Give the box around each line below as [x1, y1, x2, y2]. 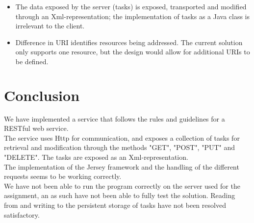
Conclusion [4, 85, 80, 105]
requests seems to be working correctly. [4, 171, 122, 181]
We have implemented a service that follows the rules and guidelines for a [4, 113, 225, 124]
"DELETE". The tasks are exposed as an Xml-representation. [4, 152, 188, 162]
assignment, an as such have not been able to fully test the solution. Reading [4, 190, 235, 200]
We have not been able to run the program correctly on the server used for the [4, 180, 240, 191]
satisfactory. [4, 209, 40, 220]
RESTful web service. [4, 123, 69, 133]
